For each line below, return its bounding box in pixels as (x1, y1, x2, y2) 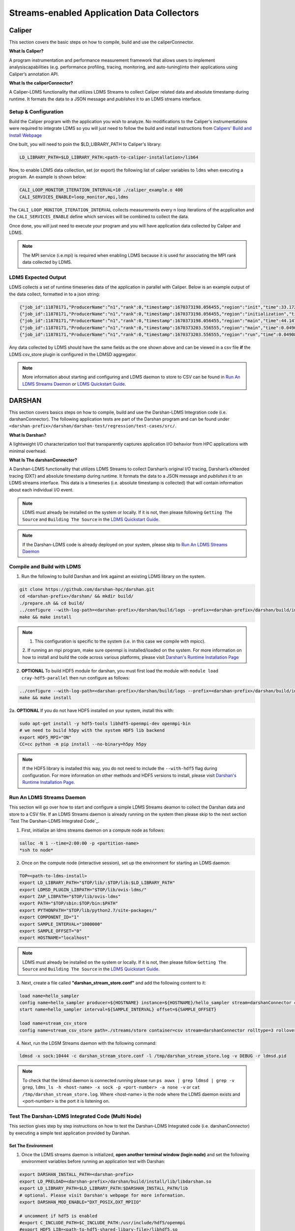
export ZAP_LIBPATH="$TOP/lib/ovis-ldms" (19, 894, 121, 900)
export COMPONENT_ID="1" (19, 914, 80, 920)
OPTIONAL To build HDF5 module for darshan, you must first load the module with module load (21, 668, 219, 674)
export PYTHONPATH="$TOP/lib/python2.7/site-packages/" (19, 907, 157, 913)
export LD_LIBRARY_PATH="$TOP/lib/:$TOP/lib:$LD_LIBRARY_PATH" (19, 880, 176, 886)
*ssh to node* (19, 847, 54, 853)
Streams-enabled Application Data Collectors (9, 7, 199, 18)
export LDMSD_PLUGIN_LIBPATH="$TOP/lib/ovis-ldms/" (19, 887, 147, 892)
